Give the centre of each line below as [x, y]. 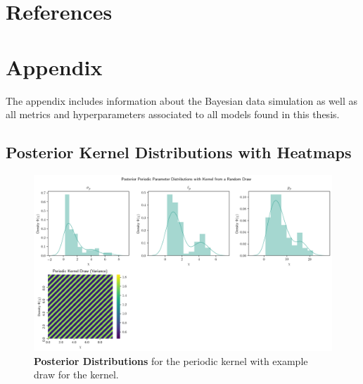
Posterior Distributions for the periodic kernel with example [171, 360]
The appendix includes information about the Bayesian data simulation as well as [181, 100]
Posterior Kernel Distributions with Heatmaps [179, 152]
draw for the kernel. [76, 375]
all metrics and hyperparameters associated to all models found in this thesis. [173, 114]
